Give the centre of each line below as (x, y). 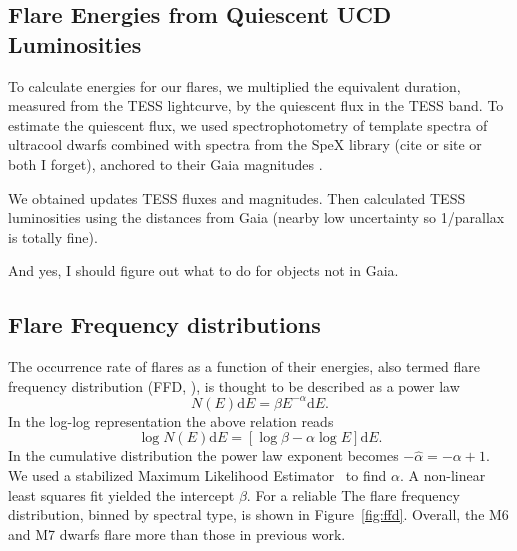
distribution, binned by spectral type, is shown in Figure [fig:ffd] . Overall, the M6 (258, 514)
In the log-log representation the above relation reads (171, 420)
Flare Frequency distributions (164, 324)
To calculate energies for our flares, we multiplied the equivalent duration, (234, 85)
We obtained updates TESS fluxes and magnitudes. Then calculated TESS (237, 197)
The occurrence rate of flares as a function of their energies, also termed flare (244, 366)
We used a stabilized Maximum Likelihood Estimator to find (197, 475)
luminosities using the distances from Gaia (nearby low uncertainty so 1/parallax (256, 217)
